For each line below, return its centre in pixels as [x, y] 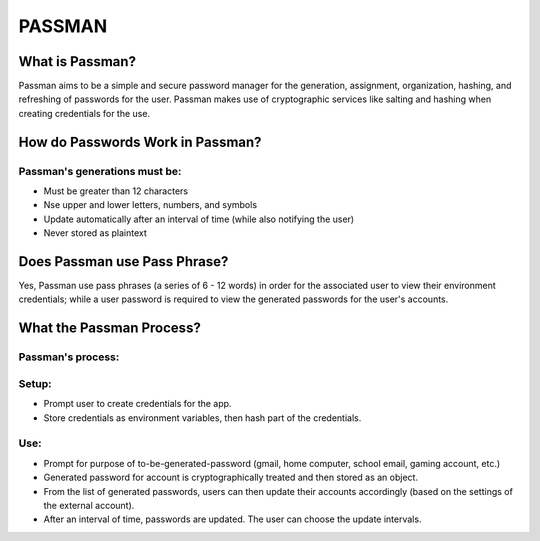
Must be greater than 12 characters [116, 191]
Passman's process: [69, 357]
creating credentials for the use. [84, 113]
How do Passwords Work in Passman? [140, 141]
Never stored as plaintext [95, 233]
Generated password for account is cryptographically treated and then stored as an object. [231, 477]
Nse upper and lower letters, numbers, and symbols [150, 205]
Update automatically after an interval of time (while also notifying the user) [199, 219]
